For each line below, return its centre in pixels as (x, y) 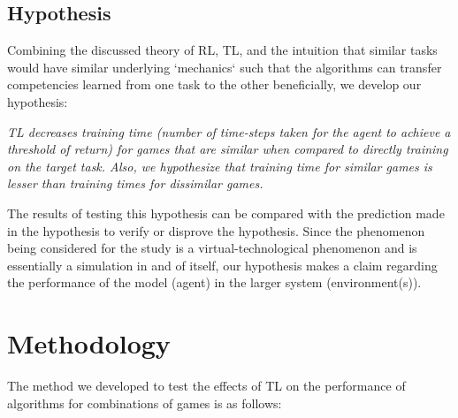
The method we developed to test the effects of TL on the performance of (206, 386)
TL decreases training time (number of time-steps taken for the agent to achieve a (229, 131)
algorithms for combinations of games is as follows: (145, 403)
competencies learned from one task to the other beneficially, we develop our (214, 84)
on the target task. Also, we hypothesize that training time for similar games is (220, 166)
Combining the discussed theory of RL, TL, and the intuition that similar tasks (222, 50)
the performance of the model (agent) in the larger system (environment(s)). (214, 282)
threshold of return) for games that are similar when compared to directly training (228, 149)
